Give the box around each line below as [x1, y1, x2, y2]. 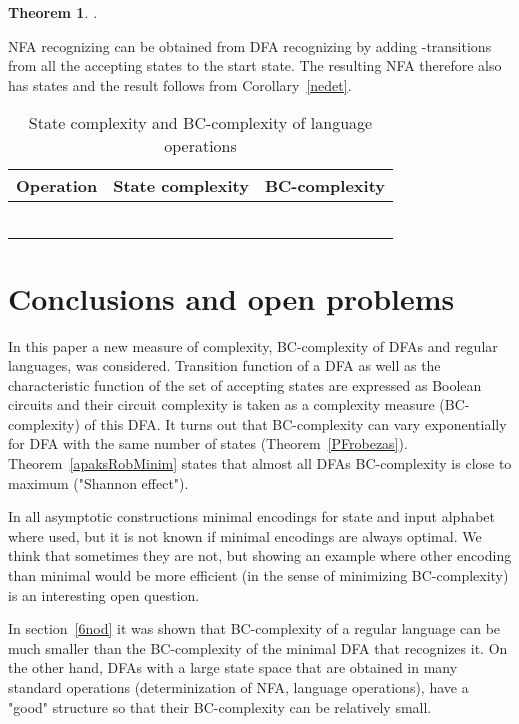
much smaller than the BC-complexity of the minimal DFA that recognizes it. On [8, 637, 508, 658]
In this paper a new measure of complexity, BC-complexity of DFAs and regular [8, 335, 498, 356]
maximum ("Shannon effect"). [8, 472, 189, 493]
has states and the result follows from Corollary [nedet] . [8, 74, 352, 95]
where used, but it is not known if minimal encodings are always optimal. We [8, 525, 482, 546]
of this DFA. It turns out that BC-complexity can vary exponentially [84, 413, 507, 434]
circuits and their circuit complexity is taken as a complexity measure [8, 394, 435, 415]
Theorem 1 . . [8, 2, 98, 22]
